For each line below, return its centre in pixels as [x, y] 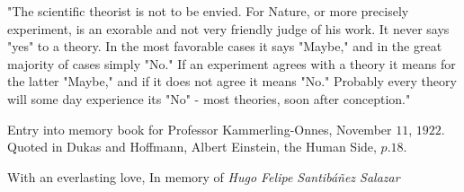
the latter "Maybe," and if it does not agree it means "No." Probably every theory [232, 81]
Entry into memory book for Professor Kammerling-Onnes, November [200, 129]
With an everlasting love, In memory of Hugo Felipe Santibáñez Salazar [204, 176]
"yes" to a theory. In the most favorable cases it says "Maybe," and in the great [225, 46]
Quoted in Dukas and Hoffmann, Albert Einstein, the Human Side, [192, 147]
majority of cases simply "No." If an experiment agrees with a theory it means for [232, 63]
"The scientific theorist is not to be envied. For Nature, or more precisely [208, 11]
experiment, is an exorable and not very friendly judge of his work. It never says [228, 28]
